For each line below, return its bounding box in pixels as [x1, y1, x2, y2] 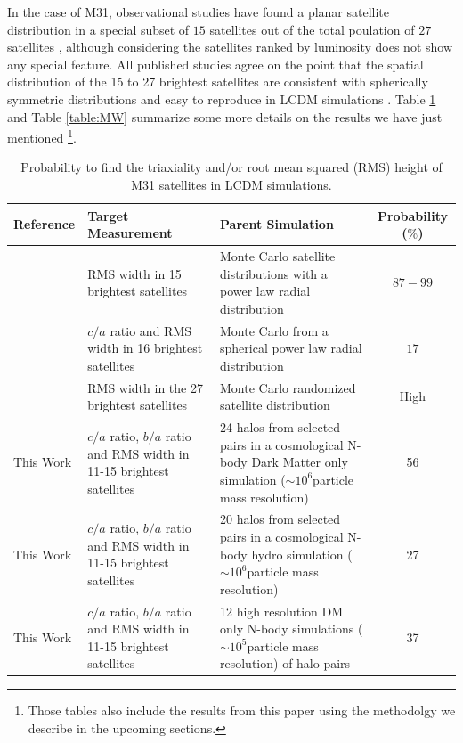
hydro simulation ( [251, 544, 353, 563]
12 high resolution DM [220, 601, 343, 620]
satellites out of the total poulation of [209, 20, 415, 38]
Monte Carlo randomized [220, 378, 356, 396]
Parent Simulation [220, 215, 334, 233]
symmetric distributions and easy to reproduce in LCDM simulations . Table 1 [7, 89, 436, 108]
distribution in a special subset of [7, 20, 190, 38]
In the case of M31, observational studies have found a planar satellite [7, 3, 390, 20]
